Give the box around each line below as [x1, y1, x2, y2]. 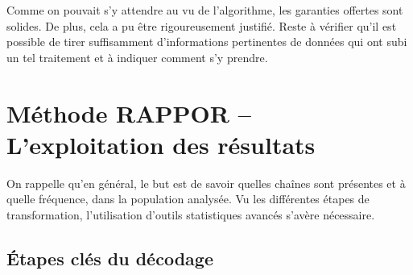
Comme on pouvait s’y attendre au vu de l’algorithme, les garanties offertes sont [6, 2, 403, 18]
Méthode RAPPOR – [6, 96, 251, 129]
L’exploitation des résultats [6, 127, 316, 160]
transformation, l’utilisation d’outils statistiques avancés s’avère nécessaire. [6, 206, 375, 223]
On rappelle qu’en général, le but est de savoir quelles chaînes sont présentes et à [6, 174, 406, 191]
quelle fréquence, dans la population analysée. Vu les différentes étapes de [6, 190, 370, 207]
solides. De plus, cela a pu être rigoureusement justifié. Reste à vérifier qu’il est [6, 17, 397, 34]
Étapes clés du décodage [6, 245, 213, 270]
